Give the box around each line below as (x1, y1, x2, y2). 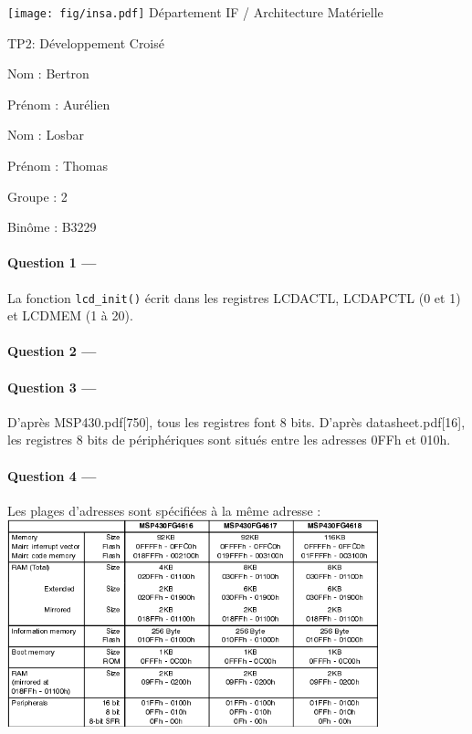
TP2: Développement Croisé (7, 33, 164, 52)
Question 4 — (7, 466, 97, 485)
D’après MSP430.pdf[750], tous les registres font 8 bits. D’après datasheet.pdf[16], (7, 412, 466, 431)
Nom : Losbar (7, 125, 84, 144)
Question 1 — (7, 253, 97, 272)
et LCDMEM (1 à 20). (7, 306, 133, 325)
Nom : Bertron (7, 64, 89, 83)
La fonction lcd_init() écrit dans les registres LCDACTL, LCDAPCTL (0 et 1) (7, 288, 461, 307)
